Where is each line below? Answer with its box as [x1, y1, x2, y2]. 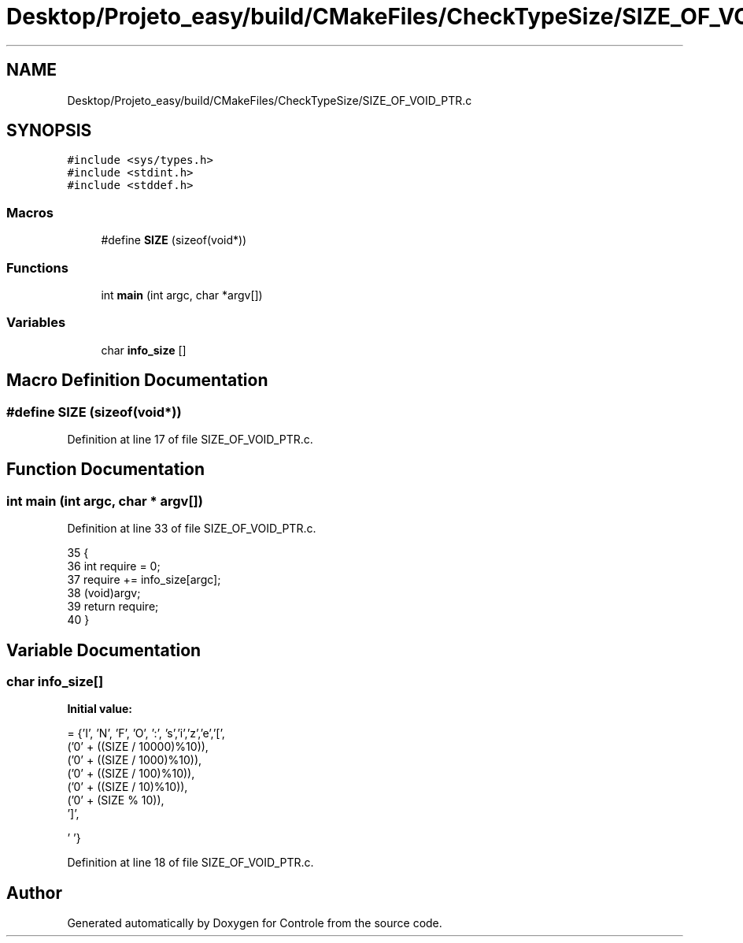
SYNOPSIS [6, 121, 92, 141]
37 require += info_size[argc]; [67, 573, 221, 587]
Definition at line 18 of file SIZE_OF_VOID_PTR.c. [67, 856, 314, 870]
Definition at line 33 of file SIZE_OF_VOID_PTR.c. [67, 522, 316, 536]
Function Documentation [6, 459, 205, 480]
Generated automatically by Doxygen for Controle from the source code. [67, 916, 442, 930]
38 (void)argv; [67, 586, 141, 600]
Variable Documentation [6, 640, 201, 660]
